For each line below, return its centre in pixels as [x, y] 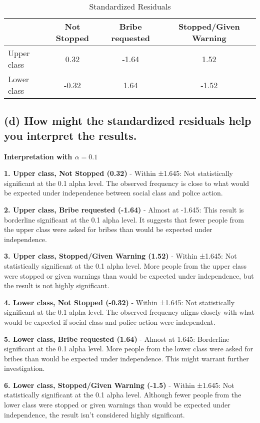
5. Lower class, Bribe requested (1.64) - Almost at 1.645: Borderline [117, 339]
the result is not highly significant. [57, 285]
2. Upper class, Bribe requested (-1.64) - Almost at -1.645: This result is [124, 209]
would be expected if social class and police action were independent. [110, 322]
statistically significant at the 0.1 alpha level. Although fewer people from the [123, 395]
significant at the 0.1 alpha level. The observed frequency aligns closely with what [129, 312]
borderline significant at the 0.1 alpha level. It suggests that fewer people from [124, 219]
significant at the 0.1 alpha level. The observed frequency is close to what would [126, 183]
